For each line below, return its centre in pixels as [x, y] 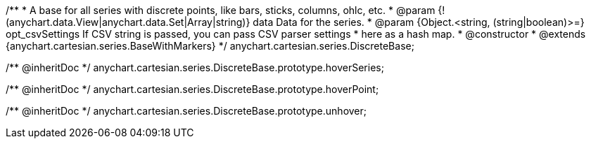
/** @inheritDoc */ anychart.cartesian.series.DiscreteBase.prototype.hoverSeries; [195, 67]
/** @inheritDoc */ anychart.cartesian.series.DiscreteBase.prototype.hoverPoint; [192, 89]
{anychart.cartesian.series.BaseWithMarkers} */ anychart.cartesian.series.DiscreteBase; [210, 46]
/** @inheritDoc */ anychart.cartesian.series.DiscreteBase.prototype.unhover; [186, 111]
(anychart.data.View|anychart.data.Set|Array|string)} [128, 22]
